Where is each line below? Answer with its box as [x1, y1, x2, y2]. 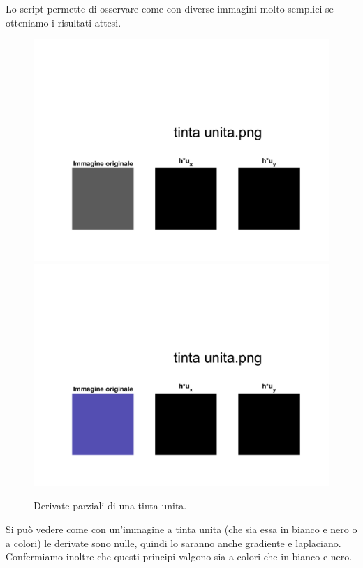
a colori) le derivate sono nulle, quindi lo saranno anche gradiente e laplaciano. [6, 535, 341, 550]
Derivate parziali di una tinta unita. [34, 498, 187, 513]
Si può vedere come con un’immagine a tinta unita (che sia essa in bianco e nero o [6, 521, 357, 536]
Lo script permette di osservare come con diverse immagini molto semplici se [6, 1, 334, 15]
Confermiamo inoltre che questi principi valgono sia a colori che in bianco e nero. [6, 549, 353, 564]
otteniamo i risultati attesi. [6, 15, 121, 29]
